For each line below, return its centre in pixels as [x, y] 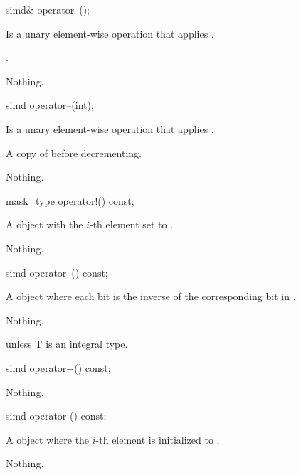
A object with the [44, 224]
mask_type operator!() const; [70, 200]
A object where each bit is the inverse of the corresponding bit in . [151, 296]
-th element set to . [132, 224]
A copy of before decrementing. [74, 153]
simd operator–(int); [50, 105]
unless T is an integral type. [67, 344]
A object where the [48, 439]
